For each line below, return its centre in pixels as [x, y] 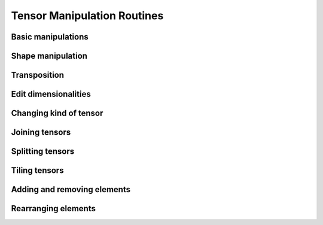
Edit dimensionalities [51, 94]
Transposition [38, 75]
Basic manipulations [50, 37]
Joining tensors [41, 133]
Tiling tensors [37, 171]
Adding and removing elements [71, 189]
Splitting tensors [43, 152]
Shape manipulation [49, 56]
